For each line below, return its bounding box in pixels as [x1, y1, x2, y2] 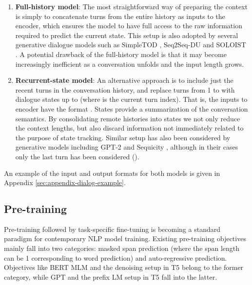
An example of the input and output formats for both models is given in [4, 168, 220, 178]
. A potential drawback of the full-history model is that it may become [15, 49, 227, 59]
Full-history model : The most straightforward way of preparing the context [15, 1, 248, 11]
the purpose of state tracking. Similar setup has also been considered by [15, 132, 231, 142]
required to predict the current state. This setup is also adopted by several [15, 30, 238, 40]
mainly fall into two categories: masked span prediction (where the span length [4, 243, 240, 253]
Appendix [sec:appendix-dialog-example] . [4, 177, 126, 188]
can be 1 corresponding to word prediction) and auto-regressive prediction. [4, 252, 227, 263]
